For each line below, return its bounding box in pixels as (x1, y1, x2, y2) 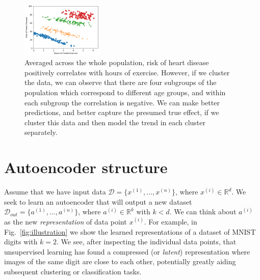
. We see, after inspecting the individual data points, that (57, 236, 237, 247)
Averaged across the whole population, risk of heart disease (24, 57, 209, 68)
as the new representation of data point (4, 216, 127, 227)
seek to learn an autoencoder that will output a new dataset (4, 196, 192, 207)
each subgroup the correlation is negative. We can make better (24, 97, 220, 107)
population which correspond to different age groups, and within (24, 87, 226, 98)
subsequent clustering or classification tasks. (4, 266, 142, 276)
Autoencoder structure (4, 157, 168, 178)
